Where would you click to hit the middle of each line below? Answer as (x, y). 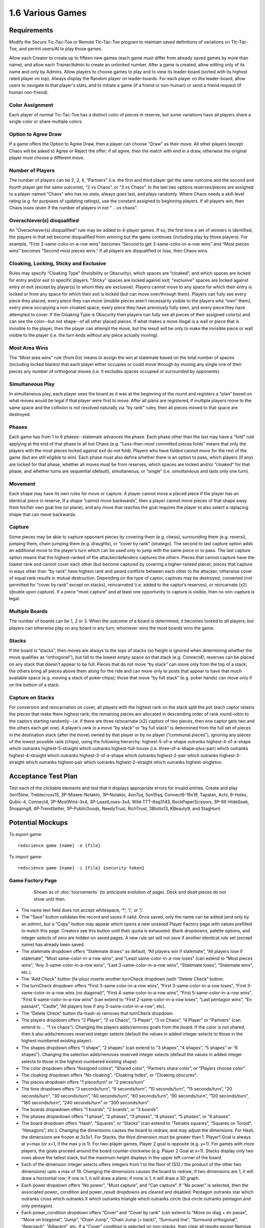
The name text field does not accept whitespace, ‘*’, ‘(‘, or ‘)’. (83, 910)
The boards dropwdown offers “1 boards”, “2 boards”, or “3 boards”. (90, 1110)
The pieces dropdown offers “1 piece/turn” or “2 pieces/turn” (83, 1082)
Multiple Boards (28, 611)
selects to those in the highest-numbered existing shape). (80, 1061)
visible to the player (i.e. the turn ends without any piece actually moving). (84, 335)
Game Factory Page (33, 881)
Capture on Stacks (32, 698)
